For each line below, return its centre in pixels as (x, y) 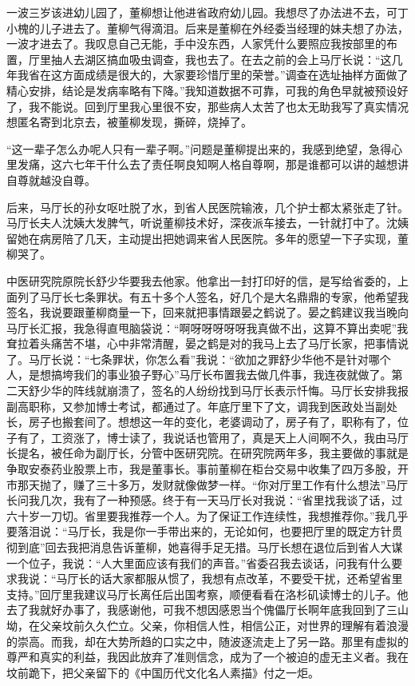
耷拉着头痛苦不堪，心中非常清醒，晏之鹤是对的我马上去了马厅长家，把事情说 (207, 343)
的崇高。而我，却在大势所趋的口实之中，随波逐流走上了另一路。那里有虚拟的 (207, 641)
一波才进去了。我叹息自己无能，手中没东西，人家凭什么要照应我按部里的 (196, 44)
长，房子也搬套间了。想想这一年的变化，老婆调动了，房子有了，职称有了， (202, 422)
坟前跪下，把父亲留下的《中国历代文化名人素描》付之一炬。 (163, 672)
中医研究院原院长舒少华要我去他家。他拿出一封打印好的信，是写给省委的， (202, 280)
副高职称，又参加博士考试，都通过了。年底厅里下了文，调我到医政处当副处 (202, 406)
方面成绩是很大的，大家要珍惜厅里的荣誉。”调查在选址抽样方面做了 (235, 75)
